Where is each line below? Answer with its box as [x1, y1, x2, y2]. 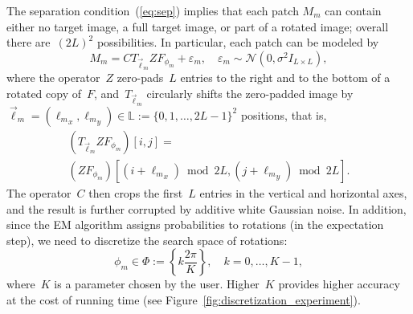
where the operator [6, 68, 100, 85]
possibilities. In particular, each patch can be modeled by [96, 34, 379, 51]
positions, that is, [240, 106, 327, 123]
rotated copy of [6, 84, 81, 101]
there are [6, 34, 51, 51]
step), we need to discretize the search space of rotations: [6, 231, 288, 248]
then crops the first [88, 184, 183, 201]
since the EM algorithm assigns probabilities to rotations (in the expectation [6, 216, 384, 233]
